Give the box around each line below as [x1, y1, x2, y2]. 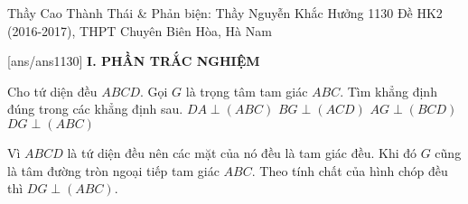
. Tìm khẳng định [340, 81, 437, 100]
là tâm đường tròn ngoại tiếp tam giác [7, 161, 220, 180]
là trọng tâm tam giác [185, 81, 308, 100]
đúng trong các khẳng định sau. [7, 99, 183, 118]
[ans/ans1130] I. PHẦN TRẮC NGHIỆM [7, 51, 260, 70]
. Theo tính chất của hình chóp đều [251, 161, 448, 180]
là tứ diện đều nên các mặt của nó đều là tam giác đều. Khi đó [67, 143, 417, 162]
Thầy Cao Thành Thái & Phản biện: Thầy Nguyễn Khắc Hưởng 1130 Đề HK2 [7, 4, 443, 22]
